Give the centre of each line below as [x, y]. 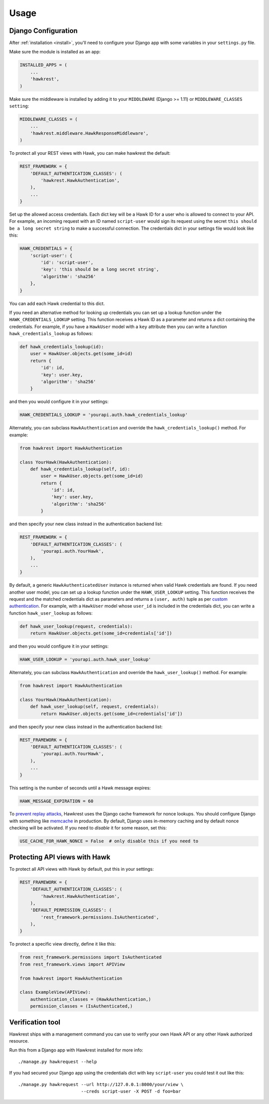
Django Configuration [44, 31]
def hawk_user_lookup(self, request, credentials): [95, 707]
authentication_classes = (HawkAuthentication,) [91, 999]
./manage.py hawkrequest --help [58, 1062]
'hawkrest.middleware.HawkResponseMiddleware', [89, 133]
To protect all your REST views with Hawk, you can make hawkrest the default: [90, 153]
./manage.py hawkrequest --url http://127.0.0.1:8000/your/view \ [101, 1084]
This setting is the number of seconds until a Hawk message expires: [80, 788]
